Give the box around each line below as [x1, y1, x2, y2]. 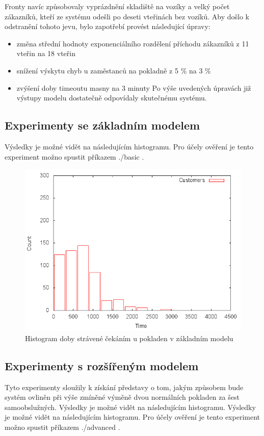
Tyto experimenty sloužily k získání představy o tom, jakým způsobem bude [5, 381, 244, 392]
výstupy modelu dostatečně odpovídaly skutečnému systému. [16, 92, 207, 103]
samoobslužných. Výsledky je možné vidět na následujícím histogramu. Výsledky [5, 401, 256, 412]
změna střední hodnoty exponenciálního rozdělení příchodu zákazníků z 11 [16, 38, 249, 48]
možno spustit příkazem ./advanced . [5, 421, 120, 432]
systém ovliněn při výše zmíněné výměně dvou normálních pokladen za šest [5, 392, 240, 402]
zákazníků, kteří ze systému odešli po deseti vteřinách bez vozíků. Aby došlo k [5, 11, 249, 21]
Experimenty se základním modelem [5, 117, 200, 133]
